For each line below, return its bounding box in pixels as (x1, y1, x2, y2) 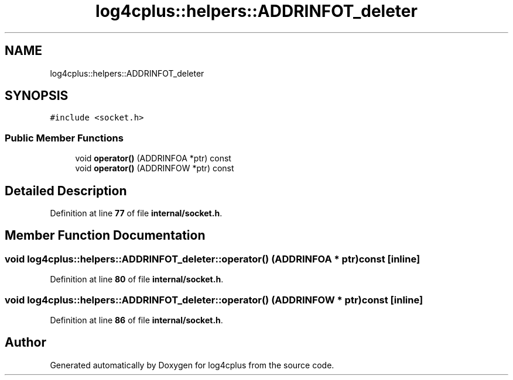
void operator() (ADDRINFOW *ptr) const (75, 163, 234, 174)
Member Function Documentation (5, 228, 206, 243)
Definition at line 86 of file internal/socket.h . (50, 315, 223, 325)
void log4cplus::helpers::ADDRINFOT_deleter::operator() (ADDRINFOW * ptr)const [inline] (5, 293, 423, 306)
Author (5, 335, 46, 350)
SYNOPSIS (5, 88, 69, 103)
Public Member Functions (5, 132, 124, 144)
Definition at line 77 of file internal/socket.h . (50, 208, 223, 219)
